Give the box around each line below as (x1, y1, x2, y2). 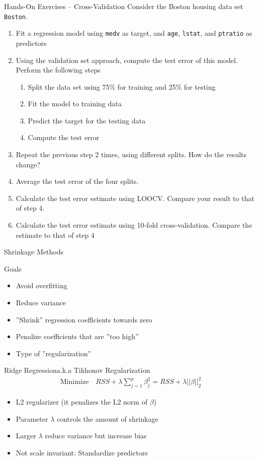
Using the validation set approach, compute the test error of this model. (16, 54, 238, 65)
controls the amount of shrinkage (56, 413, 158, 424)
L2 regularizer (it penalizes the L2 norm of (16, 397, 147, 407)
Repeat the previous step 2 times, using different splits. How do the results (16, 149, 247, 160)
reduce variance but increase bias (45, 430, 147, 441)
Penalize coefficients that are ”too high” (16, 331, 139, 342)
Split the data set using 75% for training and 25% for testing (28, 81, 216, 92)
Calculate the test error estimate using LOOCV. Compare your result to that (16, 192, 254, 203)
